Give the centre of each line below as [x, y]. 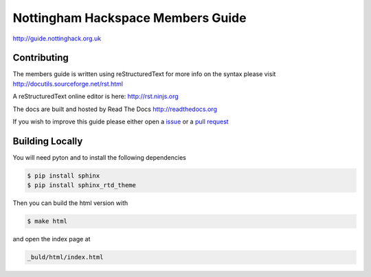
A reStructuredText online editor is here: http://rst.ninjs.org [95, 97]
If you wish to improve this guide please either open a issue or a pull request [121, 122]
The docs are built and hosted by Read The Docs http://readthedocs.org [115, 109]
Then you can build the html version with [70, 203]
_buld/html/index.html [65, 257]
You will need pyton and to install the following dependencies [100, 157]
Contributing [41, 58]
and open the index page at [52, 239]
